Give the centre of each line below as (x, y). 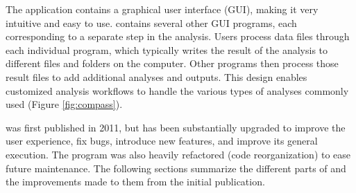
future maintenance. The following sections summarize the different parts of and (176, 168)
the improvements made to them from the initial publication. (135, 182)
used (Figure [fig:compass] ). (64, 104)
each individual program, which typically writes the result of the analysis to (167, 49)
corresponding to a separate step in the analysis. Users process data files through (178, 36)
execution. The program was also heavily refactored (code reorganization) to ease (178, 154)
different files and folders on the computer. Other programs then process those (172, 63)
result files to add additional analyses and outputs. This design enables (156, 76)
